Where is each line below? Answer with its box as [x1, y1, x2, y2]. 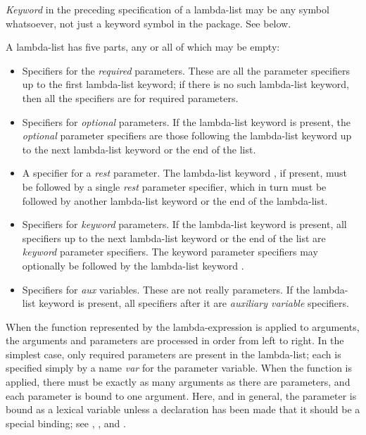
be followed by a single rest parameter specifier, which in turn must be [22, 179, 327, 194]
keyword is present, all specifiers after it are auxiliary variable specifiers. [39, 296, 349, 310]
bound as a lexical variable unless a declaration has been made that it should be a [6, 402, 360, 417]
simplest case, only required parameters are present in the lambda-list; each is [6, 346, 341, 361]
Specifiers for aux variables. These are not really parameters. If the [22, 282, 310, 296]
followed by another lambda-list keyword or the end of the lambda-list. [22, 193, 328, 208]
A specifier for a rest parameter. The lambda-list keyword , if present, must [22, 165, 348, 180]
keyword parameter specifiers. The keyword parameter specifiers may [22, 244, 318, 259]
